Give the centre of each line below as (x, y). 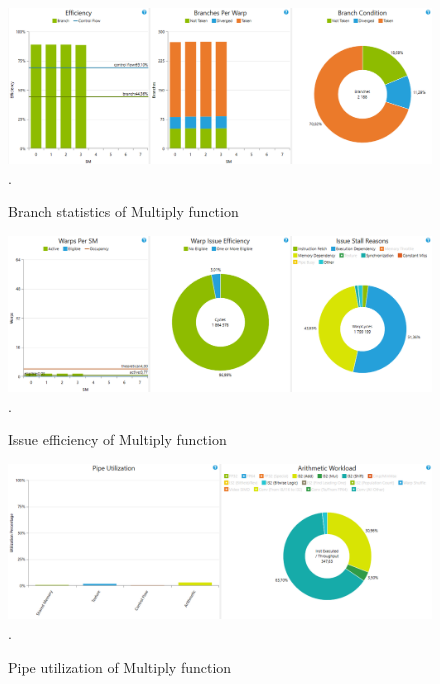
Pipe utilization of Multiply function (120, 666)
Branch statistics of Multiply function (123, 211)
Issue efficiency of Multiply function (117, 439)
